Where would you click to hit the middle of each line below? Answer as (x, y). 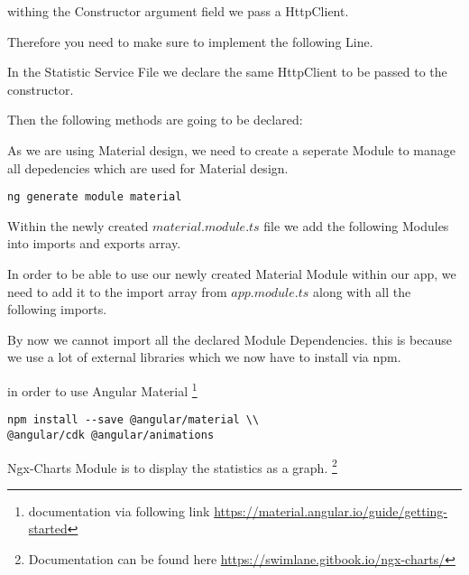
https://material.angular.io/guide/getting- (331, 510)
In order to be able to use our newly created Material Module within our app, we (232, 274)
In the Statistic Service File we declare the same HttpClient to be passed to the (227, 72)
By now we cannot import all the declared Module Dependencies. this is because (230, 339)
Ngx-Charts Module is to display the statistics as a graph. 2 (172, 466)
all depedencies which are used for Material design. (148, 167)
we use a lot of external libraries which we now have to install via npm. (204, 357)
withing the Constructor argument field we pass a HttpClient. (178, 11)
